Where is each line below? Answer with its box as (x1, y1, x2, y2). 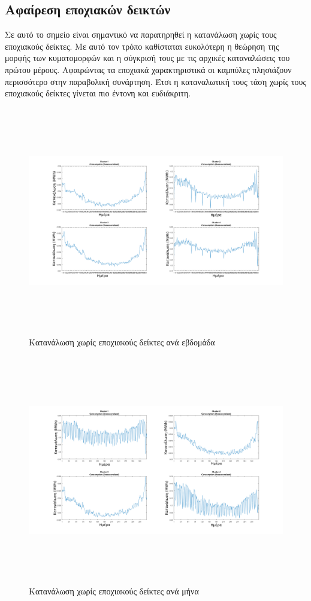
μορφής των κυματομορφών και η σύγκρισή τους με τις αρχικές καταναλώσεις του (5, 51, 290, 64)
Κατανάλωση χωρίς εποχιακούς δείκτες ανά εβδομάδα (29, 336, 215, 348)
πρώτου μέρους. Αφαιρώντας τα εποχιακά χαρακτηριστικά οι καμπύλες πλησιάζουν (5, 63, 292, 75)
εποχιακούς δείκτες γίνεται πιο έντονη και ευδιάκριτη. (5, 87, 191, 99)
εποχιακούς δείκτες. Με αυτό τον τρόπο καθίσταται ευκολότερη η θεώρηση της (5, 40, 279, 52)
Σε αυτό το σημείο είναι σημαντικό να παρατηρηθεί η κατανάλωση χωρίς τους (5, 28, 277, 41)
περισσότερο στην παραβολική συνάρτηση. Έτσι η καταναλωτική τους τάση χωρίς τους (5, 75, 307, 87)
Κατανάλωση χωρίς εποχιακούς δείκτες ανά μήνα (29, 585, 199, 597)
